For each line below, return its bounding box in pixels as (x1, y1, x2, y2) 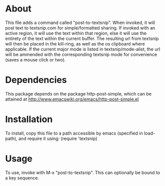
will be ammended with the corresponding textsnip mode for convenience (5, 51, 157, 57)
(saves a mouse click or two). (5, 56, 66, 62)
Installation (5, 113, 53, 125)
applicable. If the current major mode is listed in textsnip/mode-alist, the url (5, 46, 160, 52)
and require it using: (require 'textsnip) (18, 135, 97, 141)
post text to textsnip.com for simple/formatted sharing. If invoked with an (5, 24, 155, 30)
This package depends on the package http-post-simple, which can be (5, 90, 151, 96)
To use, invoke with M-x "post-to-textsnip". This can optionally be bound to (5, 169, 160, 175)
